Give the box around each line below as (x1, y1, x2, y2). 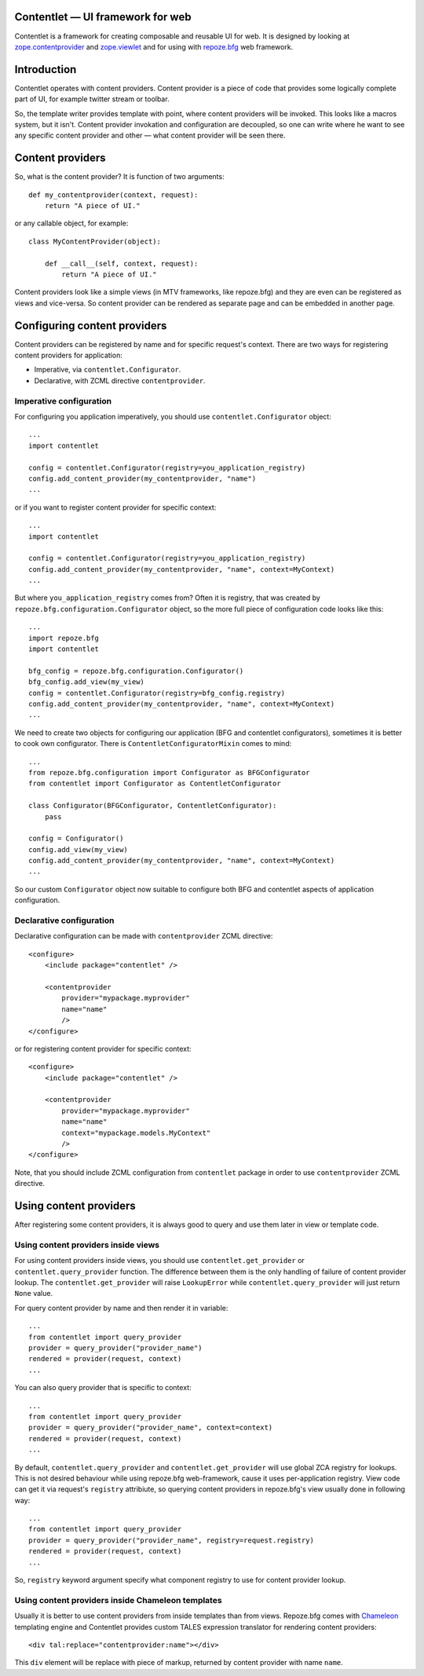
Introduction (14, 63, 77, 76)
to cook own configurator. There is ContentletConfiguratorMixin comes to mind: (14, 739, 292, 748)
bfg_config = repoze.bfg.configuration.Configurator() (28, 666, 244, 675)
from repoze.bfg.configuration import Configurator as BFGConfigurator (28, 768, 310, 777)
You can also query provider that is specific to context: (14, 1383, 192, 1392)
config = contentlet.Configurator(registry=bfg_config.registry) (28, 688, 286, 697)
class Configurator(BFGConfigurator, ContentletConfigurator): (28, 801, 277, 811)
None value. (14, 1289, 53, 1298)
